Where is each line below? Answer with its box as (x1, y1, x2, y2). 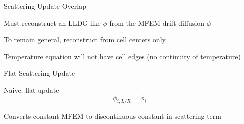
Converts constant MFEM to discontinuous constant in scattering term (4, 111, 221, 121)
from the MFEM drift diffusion (109, 17, 205, 28)
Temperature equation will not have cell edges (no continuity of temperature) (4, 51, 241, 61)
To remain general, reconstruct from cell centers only (4, 34, 166, 45)
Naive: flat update (4, 84, 59, 95)
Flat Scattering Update (4, 68, 75, 78)
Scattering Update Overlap (4, 1, 86, 11)
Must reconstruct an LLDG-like (4, 17, 101, 28)
